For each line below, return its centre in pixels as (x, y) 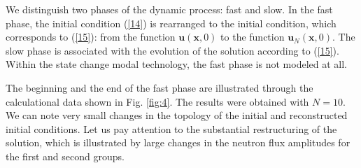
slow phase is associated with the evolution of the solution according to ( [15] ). (172, 50)
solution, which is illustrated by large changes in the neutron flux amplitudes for (178, 142)
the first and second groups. (65, 156)
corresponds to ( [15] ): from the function (91, 37)
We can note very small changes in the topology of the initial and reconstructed (177, 115)
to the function (253, 37)
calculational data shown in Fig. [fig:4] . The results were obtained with (157, 101)
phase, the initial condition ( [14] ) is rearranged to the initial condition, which (171, 23)
